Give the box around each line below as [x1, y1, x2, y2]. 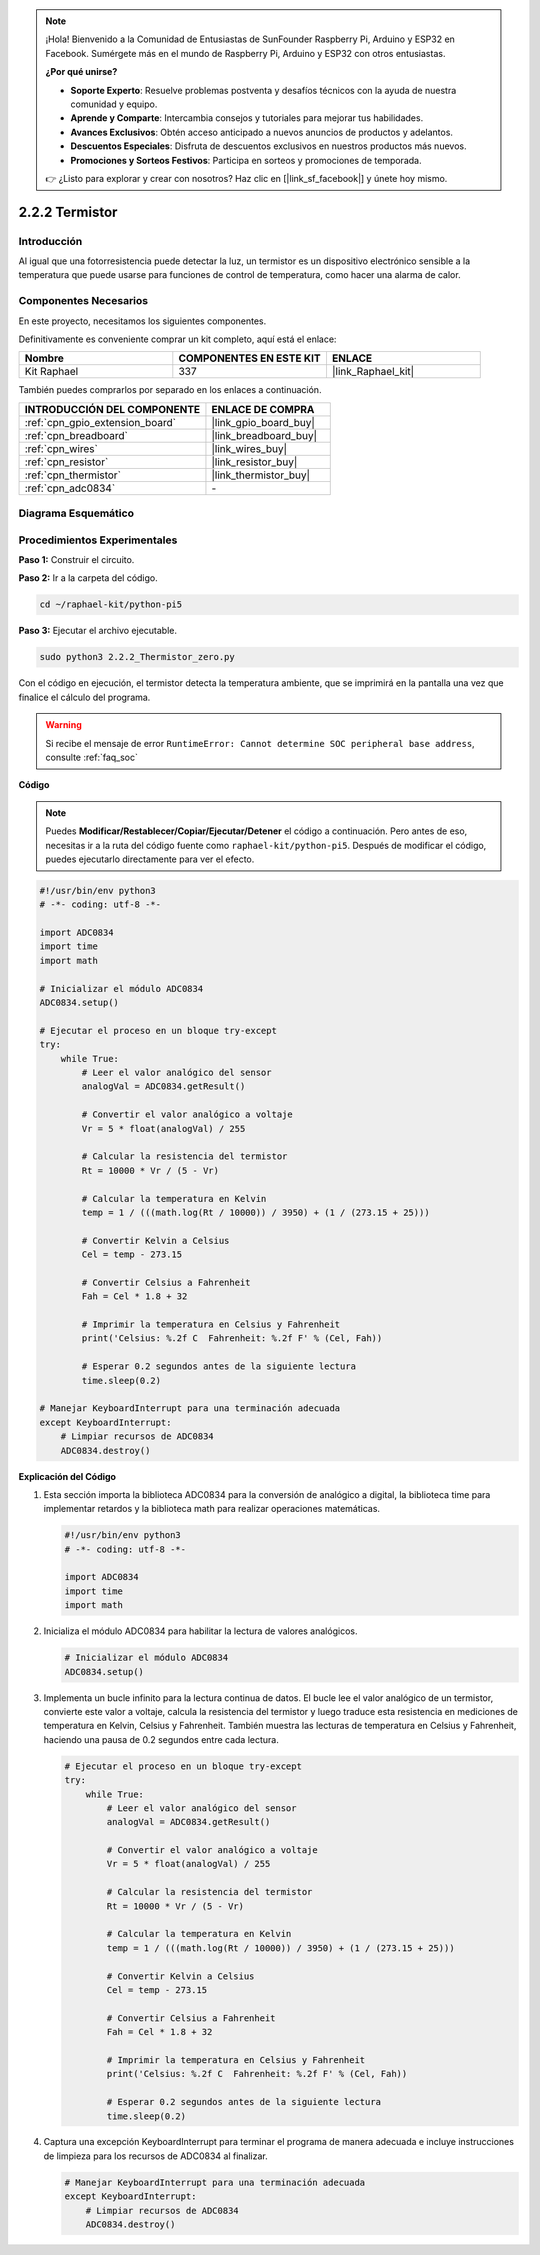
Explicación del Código [18, 1470, 117, 1482]
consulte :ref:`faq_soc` [45, 751, 139, 763]
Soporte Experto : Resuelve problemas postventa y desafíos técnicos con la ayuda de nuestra [70, 84, 457, 96]
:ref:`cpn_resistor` [24, 455, 109, 469]
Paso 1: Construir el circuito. [18, 554, 135, 566]
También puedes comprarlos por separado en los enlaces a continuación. [18, 384, 322, 396]
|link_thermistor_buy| [211, 468, 310, 482]
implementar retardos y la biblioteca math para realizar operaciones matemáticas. [43, 1503, 380, 1515]
